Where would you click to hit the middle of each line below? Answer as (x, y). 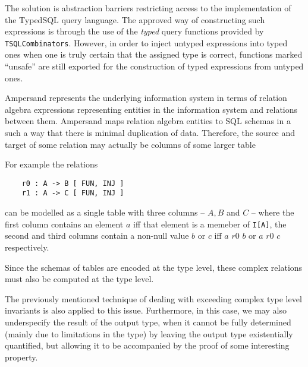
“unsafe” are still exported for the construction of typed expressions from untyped (154, 66)
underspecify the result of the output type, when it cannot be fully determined (148, 322)
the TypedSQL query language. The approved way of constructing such (135, 19)
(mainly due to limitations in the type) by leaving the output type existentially (149, 333)
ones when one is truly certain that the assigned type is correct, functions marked (154, 54)
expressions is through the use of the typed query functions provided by (134, 31)
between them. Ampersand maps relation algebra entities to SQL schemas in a (148, 121)
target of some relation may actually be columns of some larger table (130, 144)
